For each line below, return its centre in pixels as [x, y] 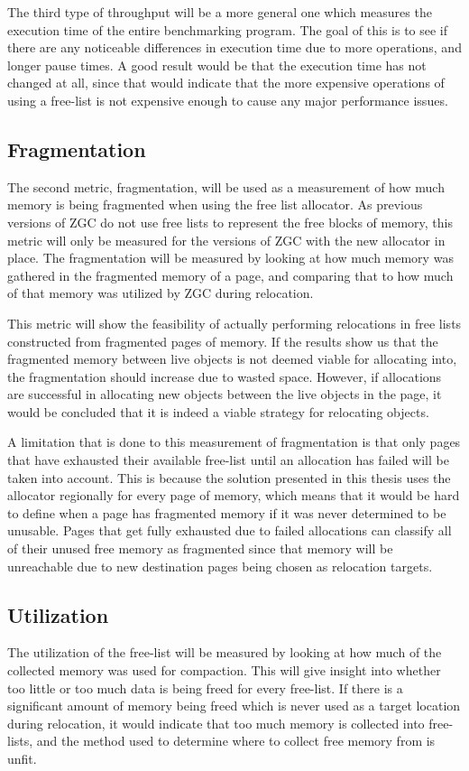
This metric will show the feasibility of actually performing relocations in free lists [234, 323]
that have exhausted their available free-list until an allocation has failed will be [228, 460]
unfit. [22, 758]
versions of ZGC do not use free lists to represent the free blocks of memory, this [230, 222]
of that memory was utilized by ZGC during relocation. [161, 293]
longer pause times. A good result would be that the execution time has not [217, 65]
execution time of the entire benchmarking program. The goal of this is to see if [228, 29]
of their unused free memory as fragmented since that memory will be [200, 548]
